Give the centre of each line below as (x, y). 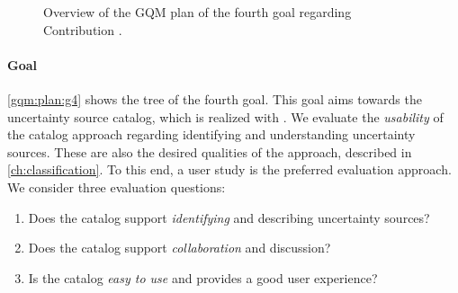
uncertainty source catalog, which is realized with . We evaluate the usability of (225, 116)
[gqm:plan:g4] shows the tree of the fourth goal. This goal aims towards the (215, 98)
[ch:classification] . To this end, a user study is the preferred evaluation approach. (229, 169)
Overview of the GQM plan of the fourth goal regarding (198, 12)
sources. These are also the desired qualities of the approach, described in (210, 151)
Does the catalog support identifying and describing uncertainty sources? (229, 217)
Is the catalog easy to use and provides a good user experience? (203, 277)
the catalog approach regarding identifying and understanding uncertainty (211, 134)
